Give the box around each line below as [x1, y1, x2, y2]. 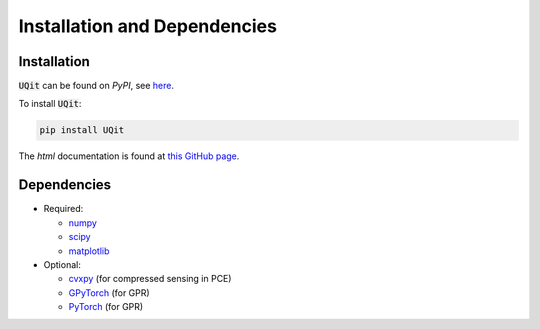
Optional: [43, 258, 82, 270]
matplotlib [68, 245, 110, 257]
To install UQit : [18, 98, 82, 110]
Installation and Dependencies [18, 15, 277, 37]
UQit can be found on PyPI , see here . [18, 80, 175, 92]
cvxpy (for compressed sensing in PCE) [68, 273, 232, 285]
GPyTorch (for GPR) [68, 286, 150, 299]
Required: [43, 203, 84, 215]
